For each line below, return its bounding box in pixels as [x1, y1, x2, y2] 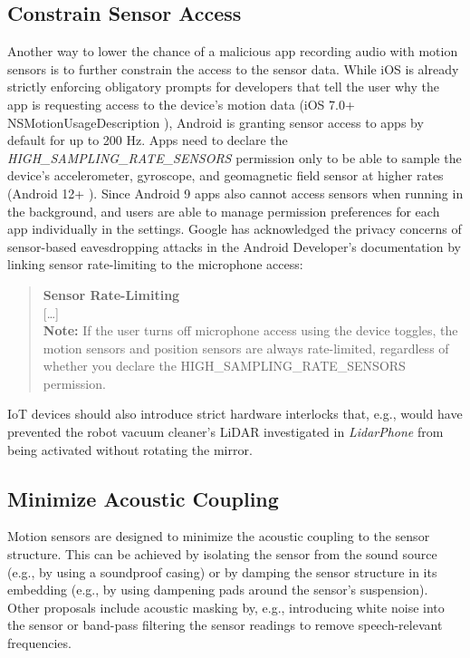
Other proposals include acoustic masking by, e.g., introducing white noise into [7, 597, 445, 616]
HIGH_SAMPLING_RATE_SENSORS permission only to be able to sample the [7, 148, 462, 167]
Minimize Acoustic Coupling [7, 484, 279, 512]
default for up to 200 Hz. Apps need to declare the [7, 131, 288, 150]
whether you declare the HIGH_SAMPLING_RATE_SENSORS [43, 356, 406, 375]
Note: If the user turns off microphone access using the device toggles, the [43, 321, 458, 340]
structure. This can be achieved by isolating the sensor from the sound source [7, 545, 437, 564]
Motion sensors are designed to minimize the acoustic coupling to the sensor [7, 527, 430, 546]
